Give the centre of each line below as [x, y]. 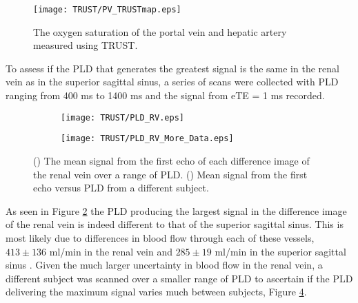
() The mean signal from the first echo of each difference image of [171, 160]
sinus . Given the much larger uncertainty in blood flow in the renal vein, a [164, 265]
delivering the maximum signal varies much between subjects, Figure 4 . [156, 292]
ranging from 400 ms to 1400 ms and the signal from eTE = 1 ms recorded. [165, 95]
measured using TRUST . [86, 45]
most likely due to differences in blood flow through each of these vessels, [160, 237]
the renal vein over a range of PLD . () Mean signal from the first [170, 174]
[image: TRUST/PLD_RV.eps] [122, 117]
